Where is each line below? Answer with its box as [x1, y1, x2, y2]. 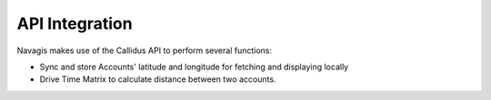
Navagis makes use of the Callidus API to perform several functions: [16, 45, 273, 56]
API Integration [16, 14, 133, 33]
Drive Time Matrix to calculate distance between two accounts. [39, 74, 276, 85]
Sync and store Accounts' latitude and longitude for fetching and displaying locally [39, 61, 349, 72]
